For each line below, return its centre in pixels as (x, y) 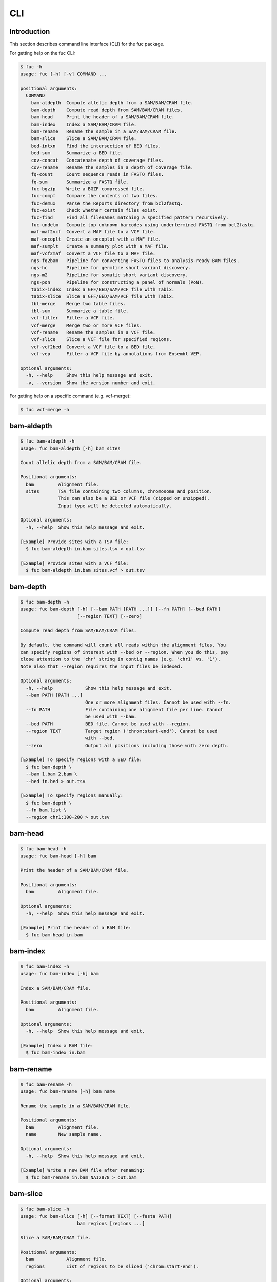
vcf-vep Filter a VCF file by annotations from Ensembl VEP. (116, 354)
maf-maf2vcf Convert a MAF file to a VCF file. (93, 232)
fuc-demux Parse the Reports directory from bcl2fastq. (107, 203)
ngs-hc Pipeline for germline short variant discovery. (111, 268)
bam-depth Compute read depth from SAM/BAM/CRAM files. (107, 110)
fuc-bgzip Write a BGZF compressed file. (88, 189)
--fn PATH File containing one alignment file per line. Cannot (124, 709)
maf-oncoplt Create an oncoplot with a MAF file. (96, 239)
